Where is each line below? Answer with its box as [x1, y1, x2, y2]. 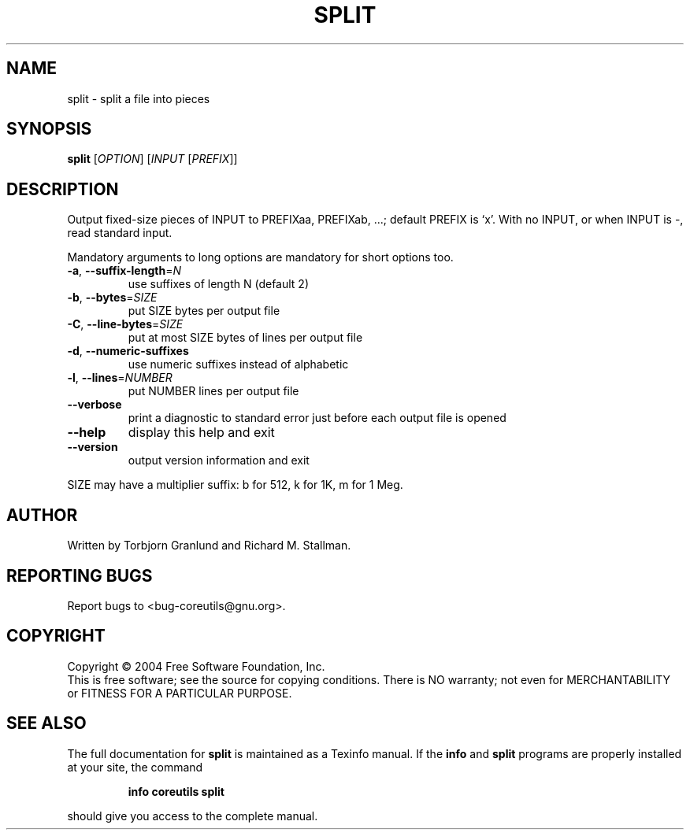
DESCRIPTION [6, 179, 119, 199]
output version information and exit [128, 453, 310, 468]
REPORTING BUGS [6, 565, 153, 586]
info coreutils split [128, 784, 224, 798]
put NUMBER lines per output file [128, 384, 299, 398]
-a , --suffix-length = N [67, 264, 181, 278]
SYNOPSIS [6, 119, 92, 139]
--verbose [67, 398, 122, 412]
